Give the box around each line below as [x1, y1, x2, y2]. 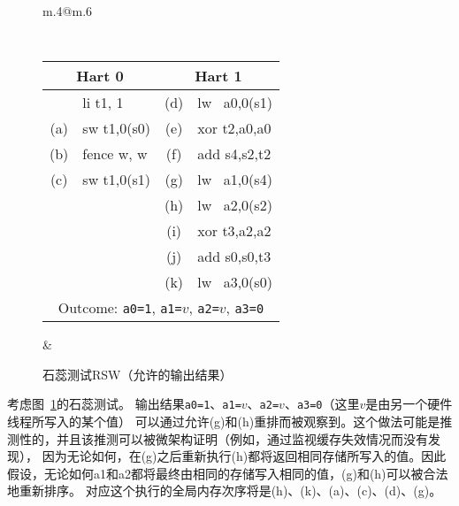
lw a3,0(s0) [197, 272, 272, 293]
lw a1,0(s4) [197, 169, 272, 190]
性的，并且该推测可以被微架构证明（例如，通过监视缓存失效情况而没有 [19, 429, 428, 448]
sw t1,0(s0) [82, 118, 150, 139]
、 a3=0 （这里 [284, 395, 360, 413]
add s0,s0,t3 [197, 246, 272, 267]
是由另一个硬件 [365, 395, 453, 413]
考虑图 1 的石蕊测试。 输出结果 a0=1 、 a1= [7, 395, 241, 413]
